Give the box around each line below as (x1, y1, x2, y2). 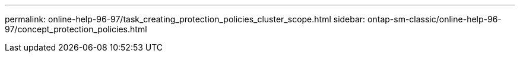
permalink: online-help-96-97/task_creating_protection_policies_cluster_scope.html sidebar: (5, 14, 366, 24)
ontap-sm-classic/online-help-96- (367, 14, 502, 24)
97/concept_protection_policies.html (5, 24, 147, 34)
